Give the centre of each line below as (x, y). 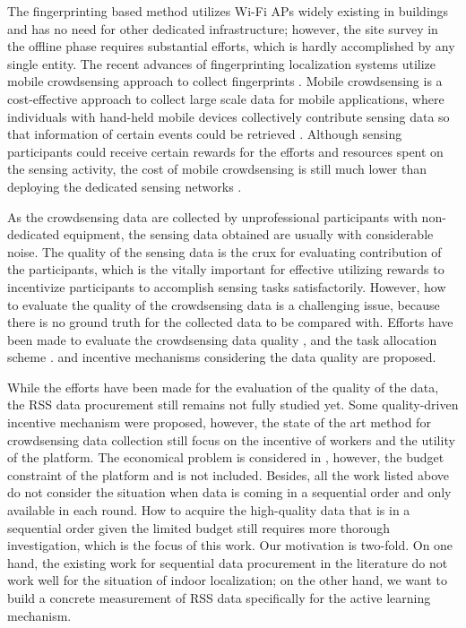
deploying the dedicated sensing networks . (125, 186)
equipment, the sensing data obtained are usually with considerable (248, 234)
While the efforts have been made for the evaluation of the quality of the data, (223, 387)
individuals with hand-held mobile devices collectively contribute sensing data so (229, 116)
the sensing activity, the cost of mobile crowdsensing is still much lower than (217, 169)
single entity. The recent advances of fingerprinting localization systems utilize (222, 63)
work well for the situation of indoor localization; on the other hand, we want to (228, 580)
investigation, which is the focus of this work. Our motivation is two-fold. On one (230, 545)
